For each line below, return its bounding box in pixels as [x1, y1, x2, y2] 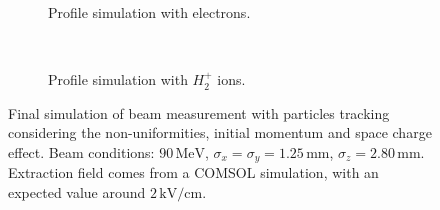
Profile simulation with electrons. [48, 2, 251, 22]
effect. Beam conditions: [8, 141, 155, 162]
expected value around [8, 182, 146, 203]
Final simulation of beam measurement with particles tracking [8, 102, 390, 123]
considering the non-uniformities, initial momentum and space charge [8, 122, 432, 143]
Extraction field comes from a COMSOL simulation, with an [8, 162, 379, 183]
